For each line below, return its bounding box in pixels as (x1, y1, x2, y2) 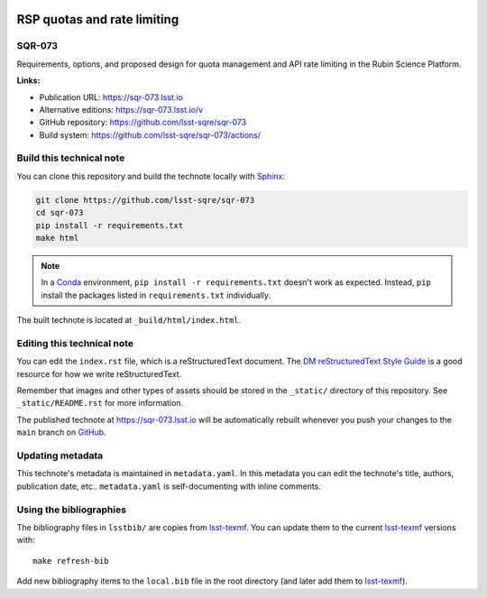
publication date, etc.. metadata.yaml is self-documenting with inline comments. (16, 481, 322, 492)
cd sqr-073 (35, 207, 84, 218)
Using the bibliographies (16, 503, 126, 516)
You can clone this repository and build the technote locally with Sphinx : (16, 170, 286, 181)
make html (35, 233, 79, 244)
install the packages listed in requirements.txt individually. (41, 290, 271, 300)
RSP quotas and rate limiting (16, 12, 179, 27)
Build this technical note (16, 152, 125, 164)
